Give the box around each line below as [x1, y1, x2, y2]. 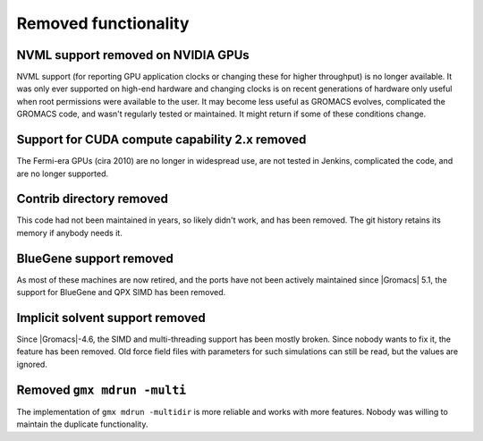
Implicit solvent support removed [16, 310, 206, 326]
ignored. [16, 359, 48, 369]
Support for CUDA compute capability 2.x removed [16, 132, 307, 148]
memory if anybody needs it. [16, 227, 123, 238]
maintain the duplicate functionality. [16, 419, 148, 429]
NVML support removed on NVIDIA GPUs [16, 47, 250, 63]
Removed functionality [16, 13, 190, 33]
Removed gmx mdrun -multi [16, 382, 187, 397]
